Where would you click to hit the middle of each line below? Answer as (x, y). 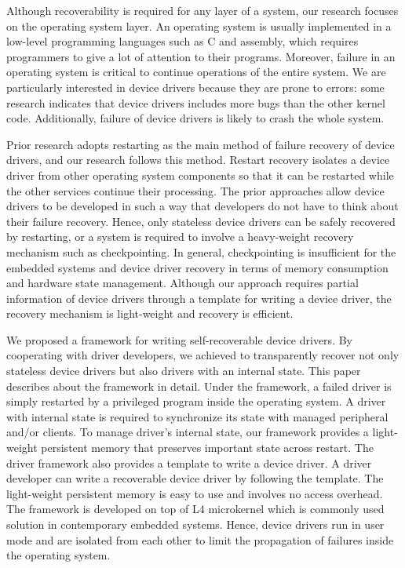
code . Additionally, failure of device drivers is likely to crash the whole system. (195, 118)
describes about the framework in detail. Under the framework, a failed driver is (199, 386)
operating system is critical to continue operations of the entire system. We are (196, 72)
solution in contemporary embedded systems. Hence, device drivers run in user (195, 524)
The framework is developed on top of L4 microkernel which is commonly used (195, 509)
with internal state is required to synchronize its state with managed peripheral (197, 416)
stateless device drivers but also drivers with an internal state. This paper (184, 371)
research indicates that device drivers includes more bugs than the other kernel (196, 102)
